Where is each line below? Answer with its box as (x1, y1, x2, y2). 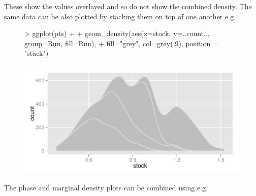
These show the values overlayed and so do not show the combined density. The (4, 1, 252, 11)
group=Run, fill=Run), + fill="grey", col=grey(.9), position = (24, 38, 218, 48)
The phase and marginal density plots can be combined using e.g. (4, 182, 208, 192)
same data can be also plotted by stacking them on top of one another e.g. (4, 11, 236, 21)
